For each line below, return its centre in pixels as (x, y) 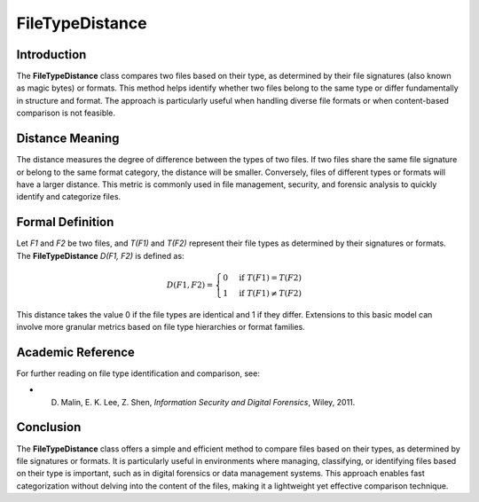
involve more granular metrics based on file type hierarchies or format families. (161, 326)
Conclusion (49, 427)
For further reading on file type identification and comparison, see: (138, 373)
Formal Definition (65, 222)
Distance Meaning (68, 139)
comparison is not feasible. (66, 113)
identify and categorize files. (69, 197)
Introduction (51, 55)
